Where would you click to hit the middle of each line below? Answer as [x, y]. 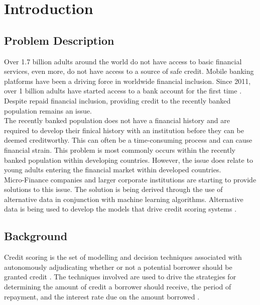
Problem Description [59, 40]
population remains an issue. [48, 110]
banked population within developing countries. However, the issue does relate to [128, 160]
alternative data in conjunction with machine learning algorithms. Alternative [124, 199]
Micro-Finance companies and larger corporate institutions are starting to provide [130, 179]
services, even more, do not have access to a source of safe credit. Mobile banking [129, 71]
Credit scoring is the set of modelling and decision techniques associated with [123, 257]
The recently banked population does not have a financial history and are [117, 120]
